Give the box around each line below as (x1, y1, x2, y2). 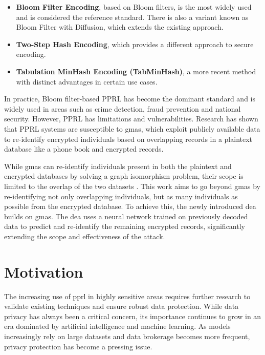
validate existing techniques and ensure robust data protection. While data (4, 301, 239, 311)
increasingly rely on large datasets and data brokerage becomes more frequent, (4, 330, 250, 341)
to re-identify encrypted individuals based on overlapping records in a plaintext (4, 133, 253, 144)
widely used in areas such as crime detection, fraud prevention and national (4, 103, 241, 114)
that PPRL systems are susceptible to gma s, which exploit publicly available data (4, 123, 260, 134)
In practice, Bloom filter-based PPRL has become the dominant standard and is (4, 93, 256, 104)
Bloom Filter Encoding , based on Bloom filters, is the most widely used (16, 2, 252, 12)
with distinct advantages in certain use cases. (16, 76, 158, 87)
